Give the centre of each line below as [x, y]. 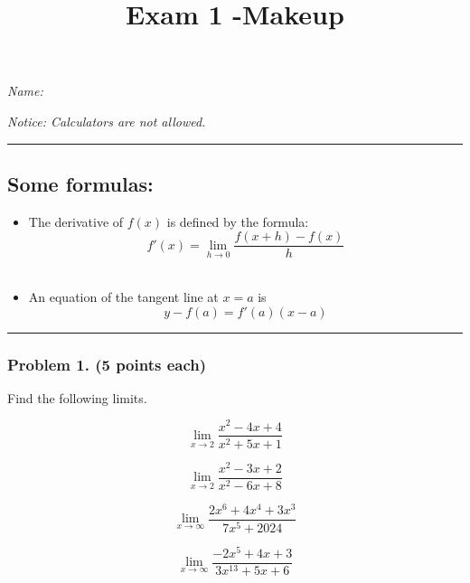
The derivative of [76, 221]
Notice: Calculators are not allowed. [107, 121]
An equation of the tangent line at [123, 297]
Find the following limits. [77, 397]
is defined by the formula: [238, 221]
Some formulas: [80, 183]
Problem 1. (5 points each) [107, 364]
